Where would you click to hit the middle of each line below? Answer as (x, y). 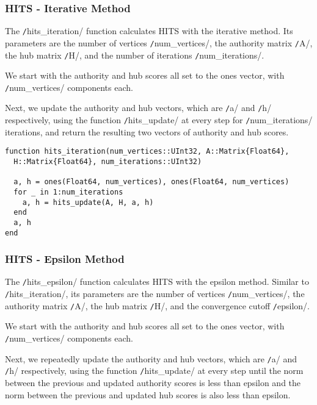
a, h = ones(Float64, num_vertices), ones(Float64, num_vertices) (151, 182)
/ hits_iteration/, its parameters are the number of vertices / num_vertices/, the (155, 294)
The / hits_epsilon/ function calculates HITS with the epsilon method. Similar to (157, 281)
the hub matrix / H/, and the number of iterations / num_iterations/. (135, 55)
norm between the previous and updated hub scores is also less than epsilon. (148, 394)
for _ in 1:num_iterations (68, 192)
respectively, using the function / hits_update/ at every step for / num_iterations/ (159, 120)
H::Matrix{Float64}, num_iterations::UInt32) (108, 162)
